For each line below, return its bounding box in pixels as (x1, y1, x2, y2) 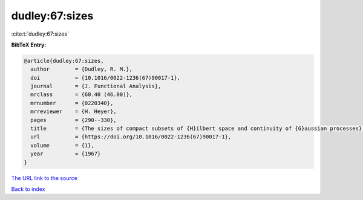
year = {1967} (30, 150, 101, 157)
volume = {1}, (30, 142, 95, 149)
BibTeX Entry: (11, 41, 47, 48)
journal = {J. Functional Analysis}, (30, 83, 162, 90)
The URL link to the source (11, 174, 78, 181)
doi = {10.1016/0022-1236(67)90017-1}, (30, 74, 181, 81)
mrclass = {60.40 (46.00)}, (30, 91, 133, 98)
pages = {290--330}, (30, 117, 117, 123)
